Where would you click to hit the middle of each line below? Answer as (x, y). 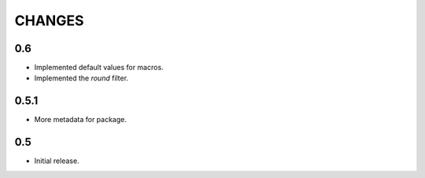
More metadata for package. (81, 120)
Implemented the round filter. (81, 78)
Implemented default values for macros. (99, 68)
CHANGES (49, 20)
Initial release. (57, 161)
